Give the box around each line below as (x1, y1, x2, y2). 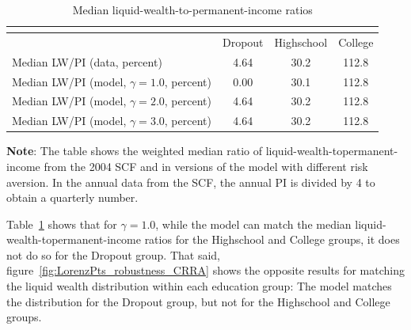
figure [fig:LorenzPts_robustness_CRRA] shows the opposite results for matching (6, 262, 405, 279)
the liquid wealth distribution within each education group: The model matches (6, 278, 392, 294)
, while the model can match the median (155, 215, 352, 232)
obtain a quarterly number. (6, 189, 139, 206)
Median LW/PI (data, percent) (12, 53, 162, 70)
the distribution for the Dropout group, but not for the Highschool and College (6, 293, 390, 309)
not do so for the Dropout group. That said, (6, 246, 221, 263)
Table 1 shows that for (6, 215, 117, 232)
